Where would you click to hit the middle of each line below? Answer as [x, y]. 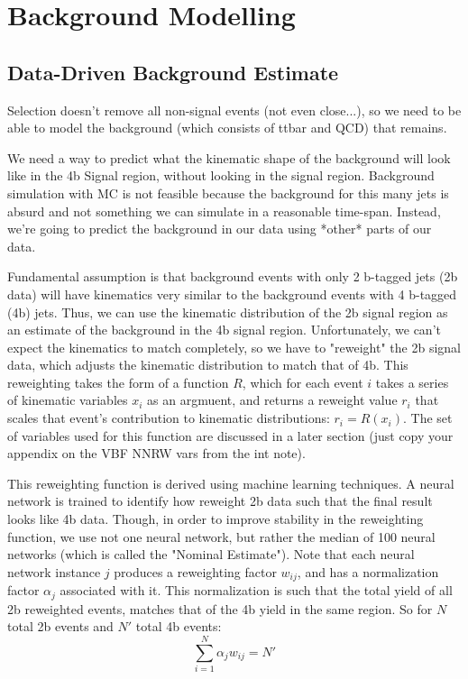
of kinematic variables [68, 400]
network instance [54, 571]
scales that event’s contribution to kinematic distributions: [169, 418]
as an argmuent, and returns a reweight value [272, 400]
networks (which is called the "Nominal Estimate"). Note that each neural [211, 554]
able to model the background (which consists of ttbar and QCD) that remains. [227, 128]
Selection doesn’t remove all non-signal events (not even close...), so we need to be [234, 110]
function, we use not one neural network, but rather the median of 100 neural [221, 536]
